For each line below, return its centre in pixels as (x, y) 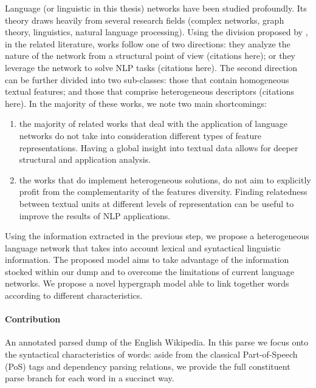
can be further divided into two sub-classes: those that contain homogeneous (147, 79)
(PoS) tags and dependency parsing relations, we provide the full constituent (148, 366)
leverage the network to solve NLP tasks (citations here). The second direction (151, 67)
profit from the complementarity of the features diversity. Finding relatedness (163, 192)
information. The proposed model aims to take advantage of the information (147, 260)
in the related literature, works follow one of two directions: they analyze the (148, 43)
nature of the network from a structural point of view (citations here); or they (150, 56)
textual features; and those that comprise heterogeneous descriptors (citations (149, 91)
